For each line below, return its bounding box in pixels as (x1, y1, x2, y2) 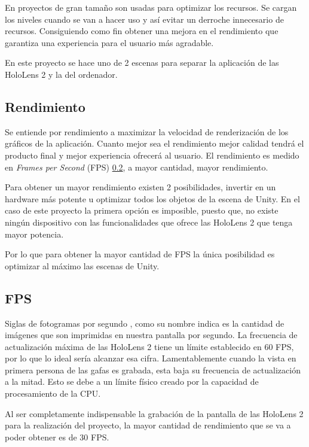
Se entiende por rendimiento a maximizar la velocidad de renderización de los (5, 125, 289, 138)
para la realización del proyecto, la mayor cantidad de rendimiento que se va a (5, 419, 291, 431)
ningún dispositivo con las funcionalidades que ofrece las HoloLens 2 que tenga (5, 215, 293, 228)
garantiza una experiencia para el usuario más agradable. (5, 36, 214, 48)
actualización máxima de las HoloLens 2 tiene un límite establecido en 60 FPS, (5, 340, 294, 352)
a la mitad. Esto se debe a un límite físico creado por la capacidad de (5, 375, 259, 388)
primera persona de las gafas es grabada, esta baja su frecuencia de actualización (5, 363, 301, 376)
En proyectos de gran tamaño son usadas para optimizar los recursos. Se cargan (5, 1, 297, 13)
